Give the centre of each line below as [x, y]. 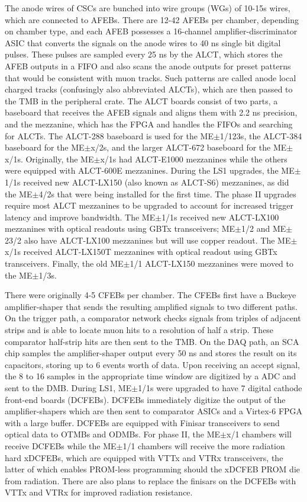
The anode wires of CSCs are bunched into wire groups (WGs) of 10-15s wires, [148, 8]
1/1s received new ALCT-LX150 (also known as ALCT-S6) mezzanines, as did [147, 182]
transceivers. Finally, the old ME [64, 263]
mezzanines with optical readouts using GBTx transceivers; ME [120, 228]
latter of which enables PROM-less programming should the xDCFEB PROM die [152, 469]
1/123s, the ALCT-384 [261, 135]
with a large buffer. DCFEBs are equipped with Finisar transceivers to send [142, 422]
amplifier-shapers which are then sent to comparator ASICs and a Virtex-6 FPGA [154, 411]
